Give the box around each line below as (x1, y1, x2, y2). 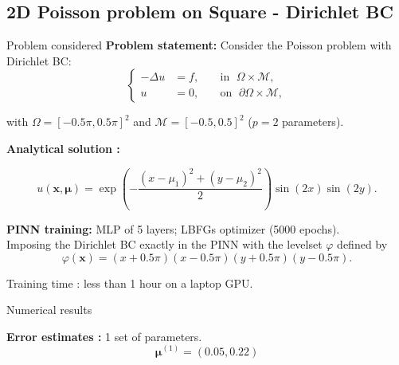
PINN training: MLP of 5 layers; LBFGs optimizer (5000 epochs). (6, 220, 340, 237)
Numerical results (6, 301, 92, 318)
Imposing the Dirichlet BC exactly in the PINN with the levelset (6, 236, 323, 253)
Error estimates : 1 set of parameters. (6, 328, 202, 344)
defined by (337, 236, 388, 253)
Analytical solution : (6, 139, 120, 156)
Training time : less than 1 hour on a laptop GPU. (6, 274, 253, 291)
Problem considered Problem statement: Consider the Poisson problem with (6, 37, 392, 53)
